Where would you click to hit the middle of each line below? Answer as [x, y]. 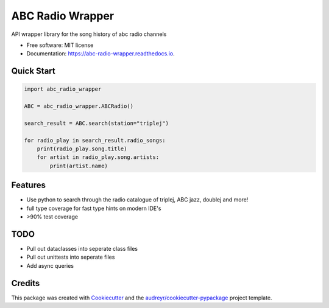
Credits [26, 283]
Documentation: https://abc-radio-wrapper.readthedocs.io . [101, 54]
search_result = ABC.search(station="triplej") [96, 123]
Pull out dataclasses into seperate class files [82, 249]
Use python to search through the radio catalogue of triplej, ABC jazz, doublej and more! [137, 200]
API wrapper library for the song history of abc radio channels [89, 34]
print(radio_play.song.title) [82, 149]
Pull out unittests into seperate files [71, 257]
